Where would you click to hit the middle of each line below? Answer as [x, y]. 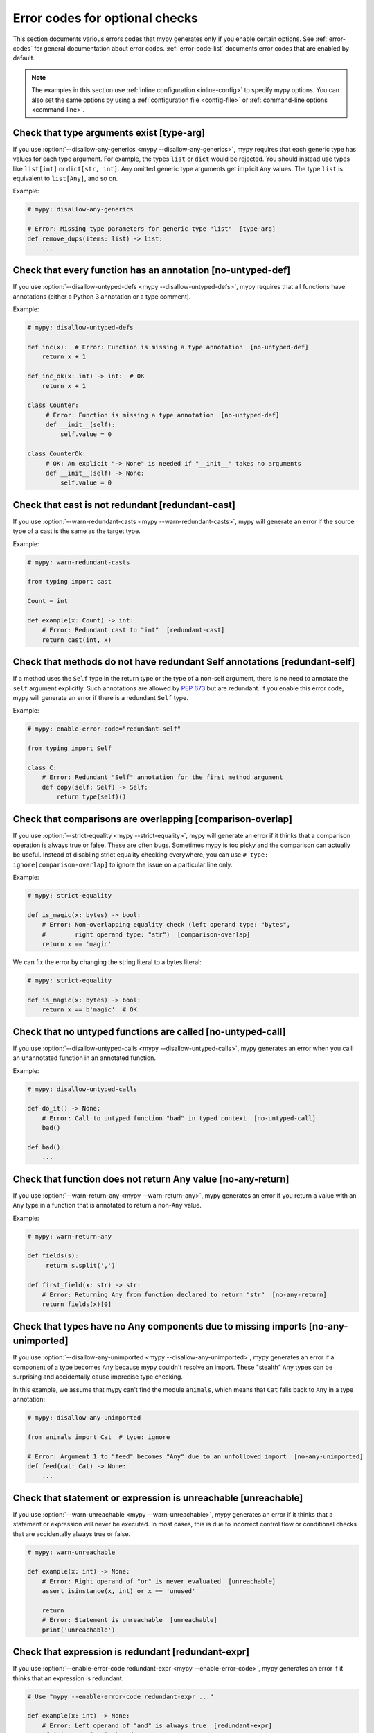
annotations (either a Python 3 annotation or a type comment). [102, 296]
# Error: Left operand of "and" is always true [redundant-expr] [157, 1725]
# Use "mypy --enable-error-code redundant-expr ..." [121, 1696]
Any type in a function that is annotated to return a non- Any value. [107, 1205]
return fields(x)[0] [77, 1304]
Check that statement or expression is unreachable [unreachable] [158, 1498]
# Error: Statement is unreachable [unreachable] [130, 1620]
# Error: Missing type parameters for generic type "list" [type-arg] [152, 229]
